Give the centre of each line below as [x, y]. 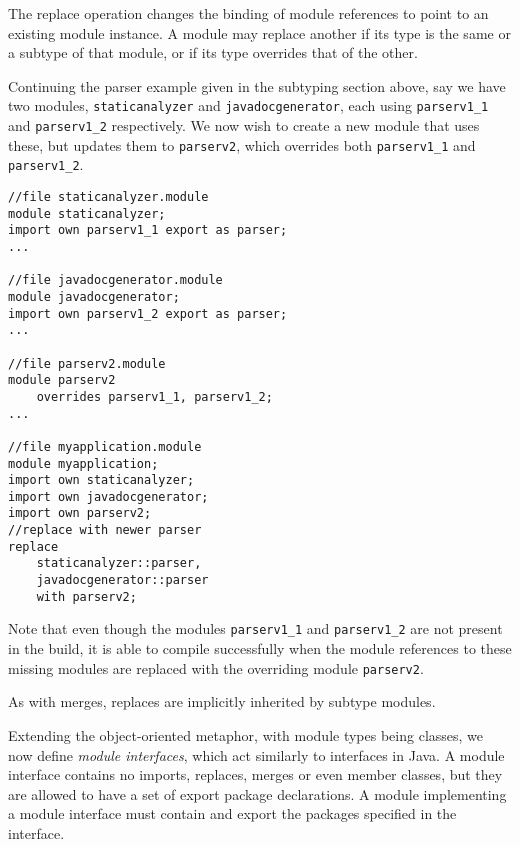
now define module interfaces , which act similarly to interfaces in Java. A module [256, 754]
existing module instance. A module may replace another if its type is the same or [259, 32]
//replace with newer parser [105, 530]
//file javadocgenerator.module [115, 280]
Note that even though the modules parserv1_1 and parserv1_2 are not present [255, 628]
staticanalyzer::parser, [119, 563]
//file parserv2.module [87, 363]
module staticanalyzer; [87, 213]
